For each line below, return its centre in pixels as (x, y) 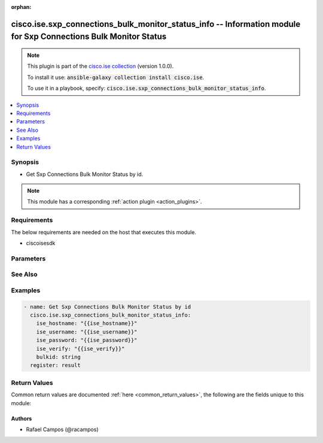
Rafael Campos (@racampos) (62, 429)
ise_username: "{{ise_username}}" (87, 332)
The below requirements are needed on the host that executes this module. (104, 232)
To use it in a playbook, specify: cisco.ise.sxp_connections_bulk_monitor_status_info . (147, 88)
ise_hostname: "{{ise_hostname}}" (87, 324)
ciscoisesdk (41, 243)
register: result (55, 365)
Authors (22, 418)
